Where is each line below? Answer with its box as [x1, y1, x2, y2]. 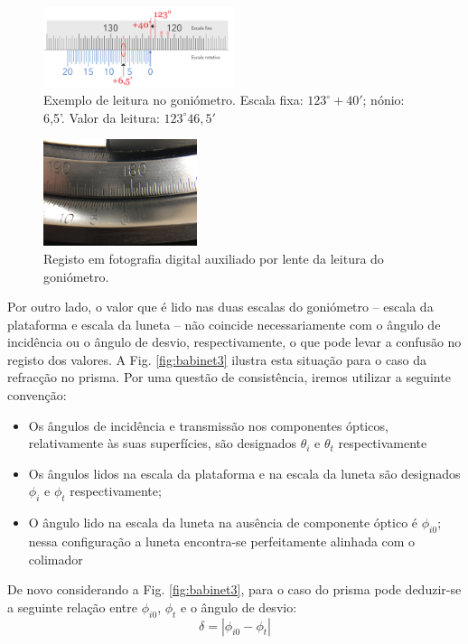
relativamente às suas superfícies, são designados [28, 434, 297, 453]
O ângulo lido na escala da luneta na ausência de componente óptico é [28, 513, 418, 532]
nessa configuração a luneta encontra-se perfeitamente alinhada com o [28, 532, 416, 551]
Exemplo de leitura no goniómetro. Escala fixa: [43, 90, 304, 109]
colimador [28, 549, 83, 568]
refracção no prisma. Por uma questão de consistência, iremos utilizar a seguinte [7, 368, 451, 387]
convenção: [7, 386, 67, 405]
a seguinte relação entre [7, 597, 138, 616]
